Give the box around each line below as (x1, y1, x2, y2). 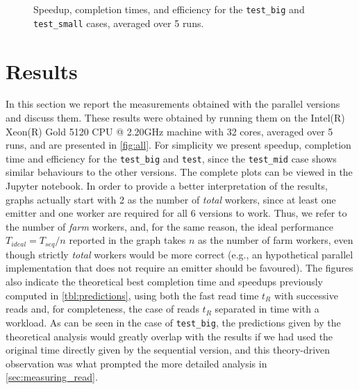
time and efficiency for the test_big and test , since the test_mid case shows (6, 151, 337, 165)
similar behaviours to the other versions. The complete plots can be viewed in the (6, 165, 353, 179)
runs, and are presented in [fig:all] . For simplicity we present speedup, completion (6, 138, 351, 152)
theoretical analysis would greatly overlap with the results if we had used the (6, 329, 333, 343)
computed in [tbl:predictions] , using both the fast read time (6, 288, 259, 302)
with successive (274, 288, 338, 302)
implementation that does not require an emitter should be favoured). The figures (6, 260, 353, 275)
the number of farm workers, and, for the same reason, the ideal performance (6, 219, 333, 233)
